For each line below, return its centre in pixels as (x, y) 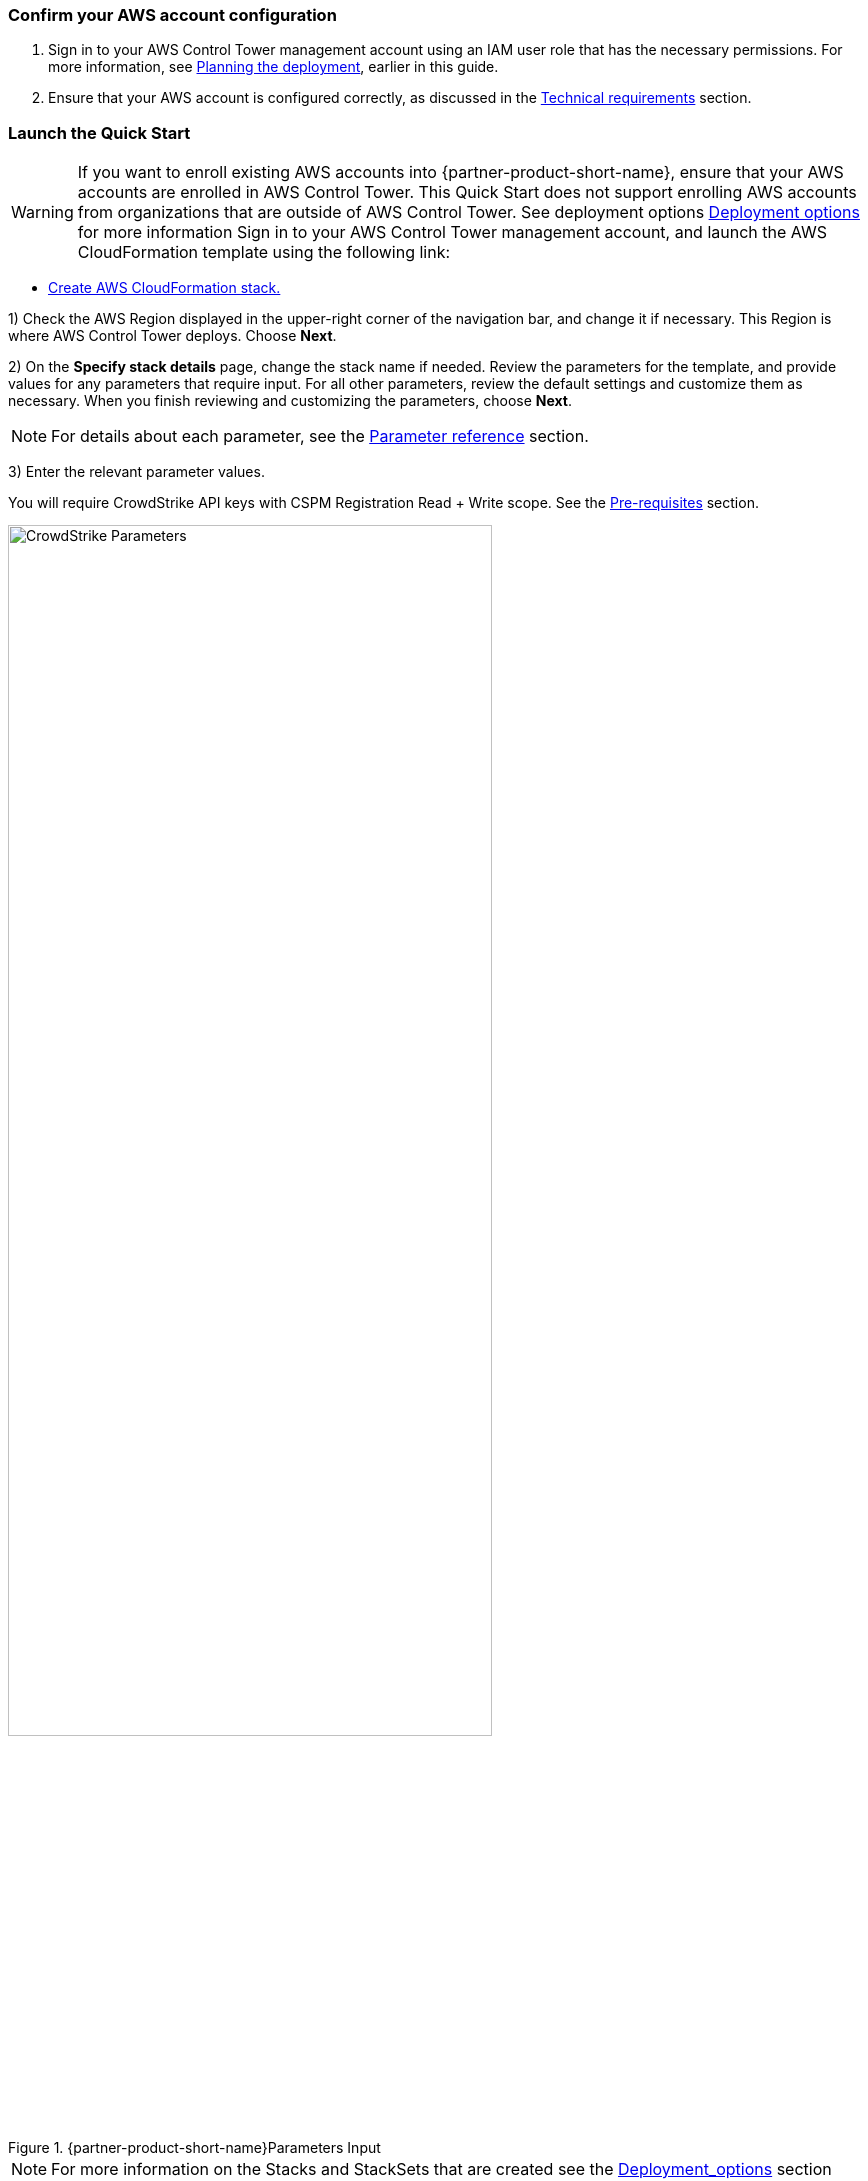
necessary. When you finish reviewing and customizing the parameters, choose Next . (290, 401)
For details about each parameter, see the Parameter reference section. (320, 436)
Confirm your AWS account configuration (172, 15)
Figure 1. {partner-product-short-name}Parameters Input (194, 2148)
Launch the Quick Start (99, 132)
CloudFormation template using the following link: (264, 252)
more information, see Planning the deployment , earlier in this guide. (273, 67)
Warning (42, 212)
